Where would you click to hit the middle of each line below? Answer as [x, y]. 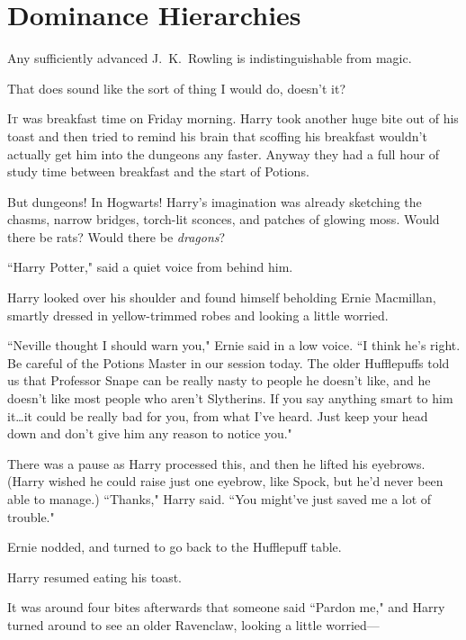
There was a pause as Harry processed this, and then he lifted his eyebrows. [216, 463]
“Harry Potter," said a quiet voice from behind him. [150, 267]
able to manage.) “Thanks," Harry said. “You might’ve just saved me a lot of [220, 499]
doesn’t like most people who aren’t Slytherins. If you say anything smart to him [230, 398]
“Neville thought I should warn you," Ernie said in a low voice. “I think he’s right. [234, 345]
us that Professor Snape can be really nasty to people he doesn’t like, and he [219, 380]
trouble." [31, 516]
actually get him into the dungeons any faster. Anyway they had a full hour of [224, 153]
